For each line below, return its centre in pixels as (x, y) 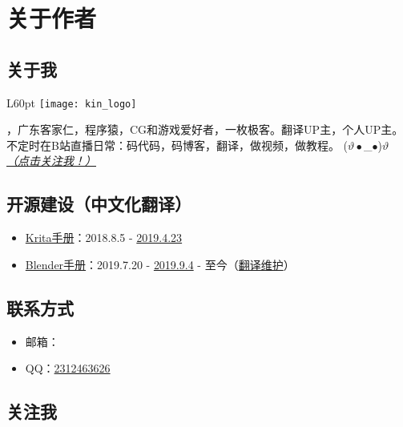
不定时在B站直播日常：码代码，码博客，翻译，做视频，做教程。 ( (177, 145)
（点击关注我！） (51, 161)
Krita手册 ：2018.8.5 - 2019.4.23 (104, 238)
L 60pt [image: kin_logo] (72, 102)
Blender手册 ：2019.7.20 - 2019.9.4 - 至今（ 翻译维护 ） (160, 264)
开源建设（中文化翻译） (99, 204)
